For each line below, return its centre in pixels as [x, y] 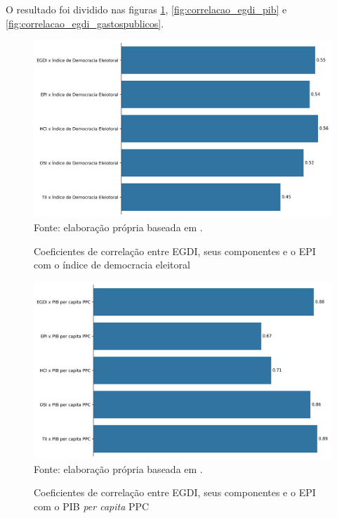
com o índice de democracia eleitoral [112, 265]
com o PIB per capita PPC [92, 506]
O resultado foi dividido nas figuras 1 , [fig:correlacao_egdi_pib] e [146, 9]
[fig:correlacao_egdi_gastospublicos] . [85, 23]
